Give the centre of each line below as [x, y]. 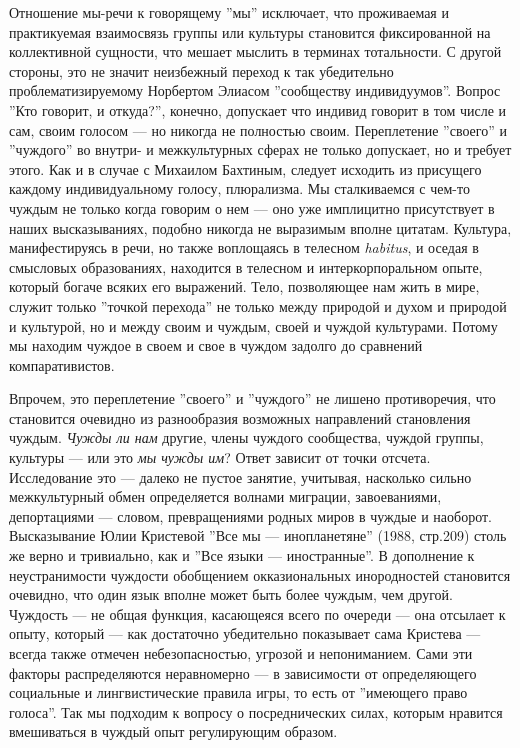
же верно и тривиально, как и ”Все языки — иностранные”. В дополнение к [242, 555]
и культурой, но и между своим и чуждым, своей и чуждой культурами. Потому [253, 325]
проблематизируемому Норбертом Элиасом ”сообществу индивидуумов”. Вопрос [255, 90]
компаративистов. [62, 364]
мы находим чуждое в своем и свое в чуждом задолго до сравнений [216, 345]
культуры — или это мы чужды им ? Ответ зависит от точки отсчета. [220, 457]
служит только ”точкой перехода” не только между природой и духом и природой [258, 305]
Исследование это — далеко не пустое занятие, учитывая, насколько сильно [240, 476]
